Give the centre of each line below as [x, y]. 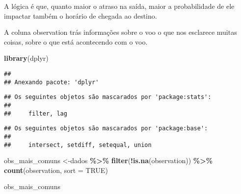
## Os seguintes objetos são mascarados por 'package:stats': [108, 97]
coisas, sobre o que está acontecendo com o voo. [76, 41]
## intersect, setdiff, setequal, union [78, 145]
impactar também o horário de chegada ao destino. [80, 15]
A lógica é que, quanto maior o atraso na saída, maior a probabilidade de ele [119, 6]
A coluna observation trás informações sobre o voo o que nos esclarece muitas [120, 32]
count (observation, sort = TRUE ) [56, 170]
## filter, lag [36, 113]
